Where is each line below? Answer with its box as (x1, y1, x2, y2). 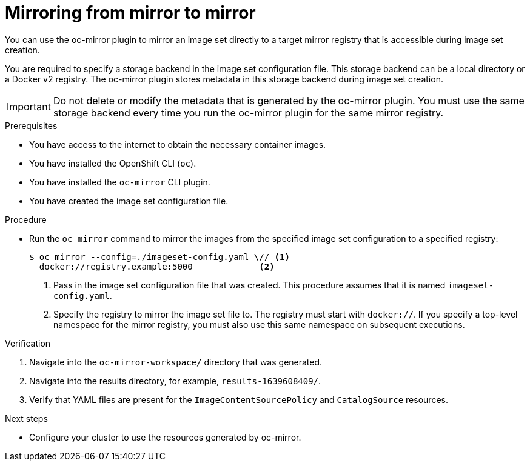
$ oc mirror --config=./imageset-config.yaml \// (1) (29, 251, 290, 262)
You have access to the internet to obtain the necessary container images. (29, 139, 326, 150)
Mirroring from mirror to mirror (5, 2, 256, 23)
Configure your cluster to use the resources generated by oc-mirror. (29, 431, 301, 442)
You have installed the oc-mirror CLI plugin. (29, 176, 210, 187)
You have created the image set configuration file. (29, 195, 229, 206)
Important (7, 100, 51, 113)
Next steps (5, 413, 48, 424)
